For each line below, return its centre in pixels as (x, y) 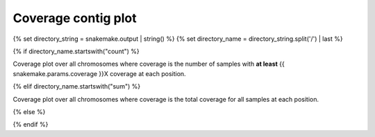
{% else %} (29, 111)
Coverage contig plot (75, 18)
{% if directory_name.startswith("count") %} (76, 51)
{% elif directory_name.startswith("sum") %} (77, 86)
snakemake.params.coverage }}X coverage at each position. (100, 73)
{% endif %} (31, 125)
